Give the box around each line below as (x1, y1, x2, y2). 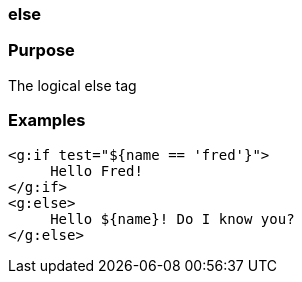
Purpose (8, 40, 75, 61)
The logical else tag (8, 76, 137, 94)
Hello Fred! (50, 162, 143, 179)
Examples (8, 110, 86, 131)
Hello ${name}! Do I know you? (50, 210, 295, 227)
